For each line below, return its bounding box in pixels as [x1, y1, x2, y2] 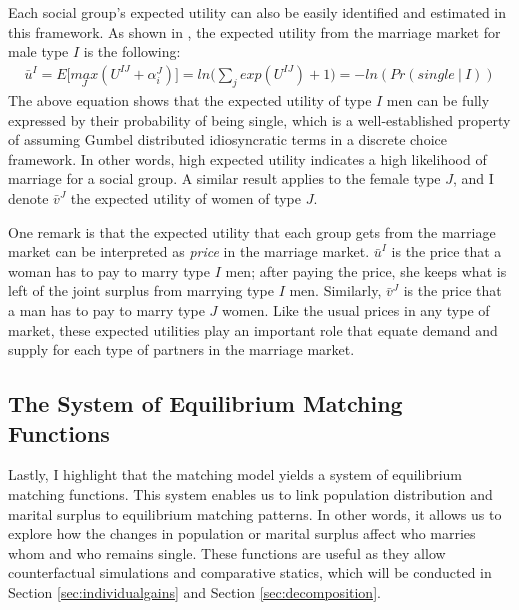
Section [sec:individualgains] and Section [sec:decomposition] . [8, 581, 381, 602]
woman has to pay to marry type [8, 260, 210, 281]
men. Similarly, [289, 280, 382, 301]
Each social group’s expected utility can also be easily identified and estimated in [8, 2, 507, 22]
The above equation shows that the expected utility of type [8, 90, 372, 111]
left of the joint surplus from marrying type [8, 280, 274, 301]
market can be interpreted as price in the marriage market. [8, 241, 370, 262]
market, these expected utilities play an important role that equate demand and [8, 319, 498, 340]
